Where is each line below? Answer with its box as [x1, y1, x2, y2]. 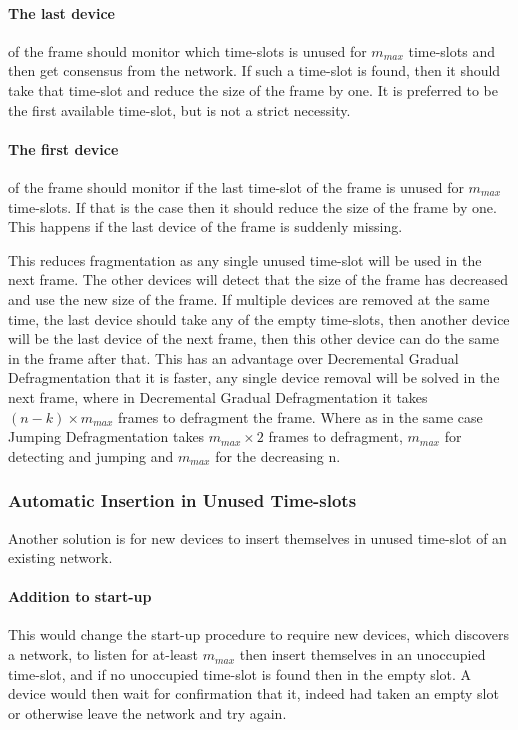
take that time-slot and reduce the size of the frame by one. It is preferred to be [8, 79, 498, 100]
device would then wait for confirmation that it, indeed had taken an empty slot [8, 683, 499, 704]
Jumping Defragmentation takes [8, 426, 205, 447]
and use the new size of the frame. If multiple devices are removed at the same [8, 288, 490, 309]
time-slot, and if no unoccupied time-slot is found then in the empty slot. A [8, 663, 472, 684]
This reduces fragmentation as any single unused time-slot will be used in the [8, 249, 482, 270]
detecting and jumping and [8, 445, 174, 466]
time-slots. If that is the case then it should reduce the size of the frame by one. [8, 196, 497, 217]
